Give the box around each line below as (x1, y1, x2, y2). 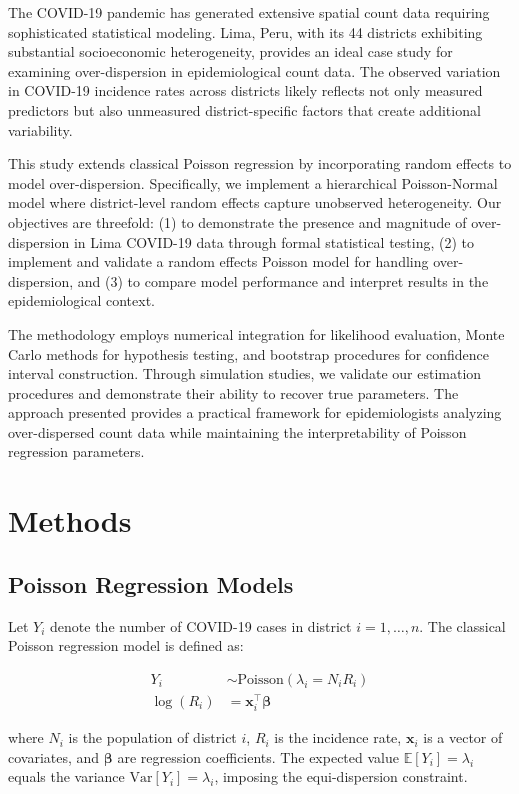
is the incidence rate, (274, 727, 402, 748)
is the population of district (68, 727, 237, 748)
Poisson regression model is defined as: (8, 635, 244, 656)
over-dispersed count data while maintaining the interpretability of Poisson (8, 421, 467, 442)
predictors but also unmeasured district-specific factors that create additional (8, 99, 481, 120)
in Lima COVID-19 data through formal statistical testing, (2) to (73, 231, 475, 252)
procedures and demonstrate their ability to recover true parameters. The (8, 382, 459, 403)
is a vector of (423, 727, 503, 748)
